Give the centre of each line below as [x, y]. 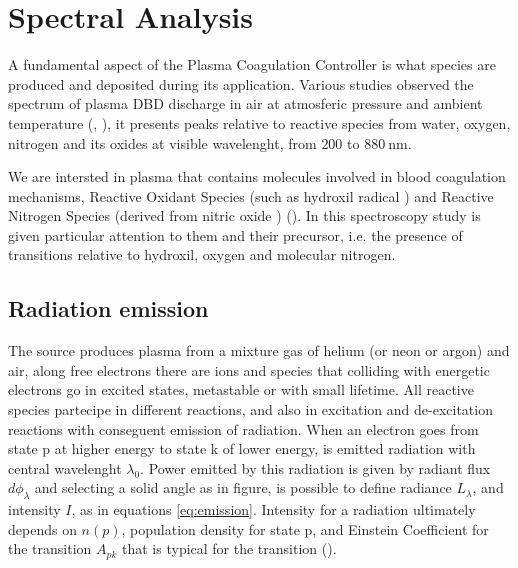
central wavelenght [65, 467]
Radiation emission [108, 308]
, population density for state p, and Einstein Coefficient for [305, 528]
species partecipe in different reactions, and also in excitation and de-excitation [250, 409]
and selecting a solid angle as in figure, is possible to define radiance [243, 487]
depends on [42, 528]
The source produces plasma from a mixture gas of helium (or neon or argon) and [259, 350]
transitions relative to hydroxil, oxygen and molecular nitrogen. [202, 254]
